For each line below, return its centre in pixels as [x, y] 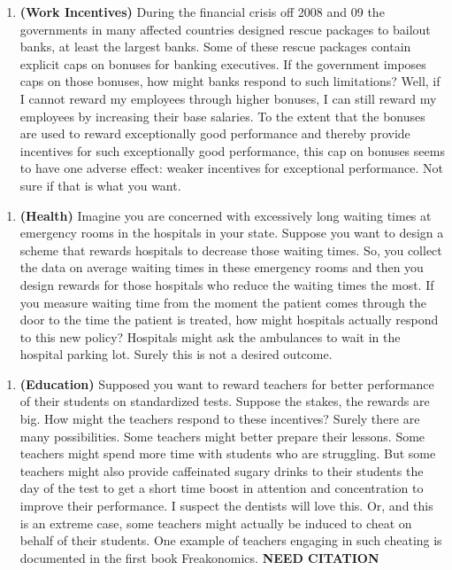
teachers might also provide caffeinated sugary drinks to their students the [222, 470]
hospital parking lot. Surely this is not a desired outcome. [176, 354]
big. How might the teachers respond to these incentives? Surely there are [220, 419]
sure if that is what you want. [100, 185]
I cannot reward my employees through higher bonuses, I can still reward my [228, 98]
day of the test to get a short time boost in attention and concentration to [222, 488]
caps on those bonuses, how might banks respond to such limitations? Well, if [230, 81]
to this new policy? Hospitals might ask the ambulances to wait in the [210, 336]
